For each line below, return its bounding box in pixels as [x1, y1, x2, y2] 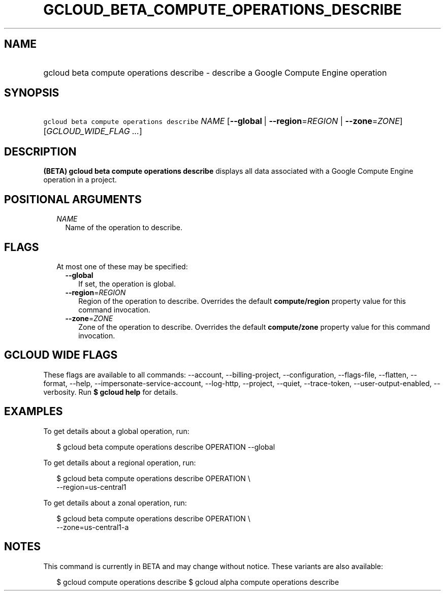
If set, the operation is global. [78, 279, 176, 288]
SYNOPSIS [4, 86, 59, 100]
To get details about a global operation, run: [43, 426, 189, 435]
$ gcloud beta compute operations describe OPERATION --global [56, 442, 275, 451]
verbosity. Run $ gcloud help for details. [43, 387, 178, 396]
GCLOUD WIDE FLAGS [4, 349, 118, 362]
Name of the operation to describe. [65, 223, 182, 232]
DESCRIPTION [4, 145, 77, 158]
